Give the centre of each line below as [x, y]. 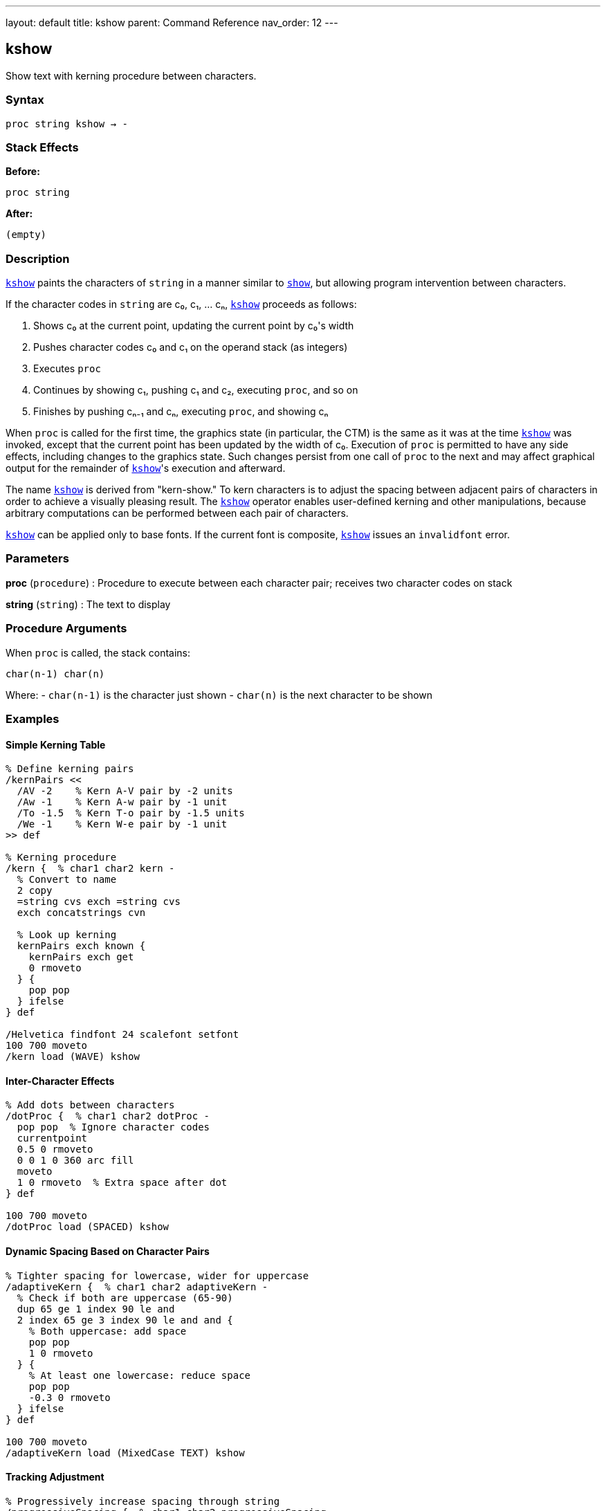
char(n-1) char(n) [55, 674]
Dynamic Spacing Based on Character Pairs [108, 1252]
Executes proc [67, 369]
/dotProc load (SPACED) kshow [88, 1227]
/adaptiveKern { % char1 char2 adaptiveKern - [137, 1286]
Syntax [25, 100]
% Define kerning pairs [70, 769]
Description [38, 258]
